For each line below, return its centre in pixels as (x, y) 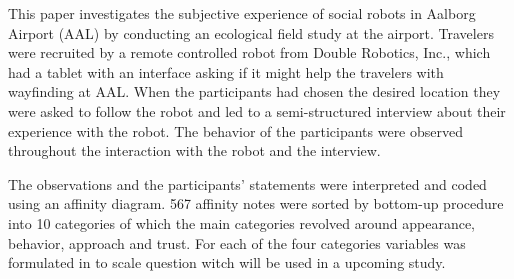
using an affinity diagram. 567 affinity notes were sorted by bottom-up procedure (256, 203)
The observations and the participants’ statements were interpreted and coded (247, 183)
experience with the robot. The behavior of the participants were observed (235, 130)
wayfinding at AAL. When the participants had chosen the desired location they (254, 91)
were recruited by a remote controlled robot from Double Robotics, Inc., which (249, 52)
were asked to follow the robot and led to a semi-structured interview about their (257, 110)
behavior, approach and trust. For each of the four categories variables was (237, 242)
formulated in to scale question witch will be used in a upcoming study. (227, 262)
